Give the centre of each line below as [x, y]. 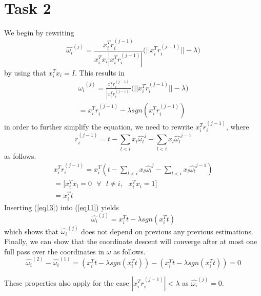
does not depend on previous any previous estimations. [167, 231]
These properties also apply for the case [67, 282]
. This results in [99, 72]
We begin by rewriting [39, 33]
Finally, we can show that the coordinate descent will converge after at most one [131, 241]
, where [238, 127]
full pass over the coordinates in [54, 251]
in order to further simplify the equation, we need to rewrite [99, 127]
